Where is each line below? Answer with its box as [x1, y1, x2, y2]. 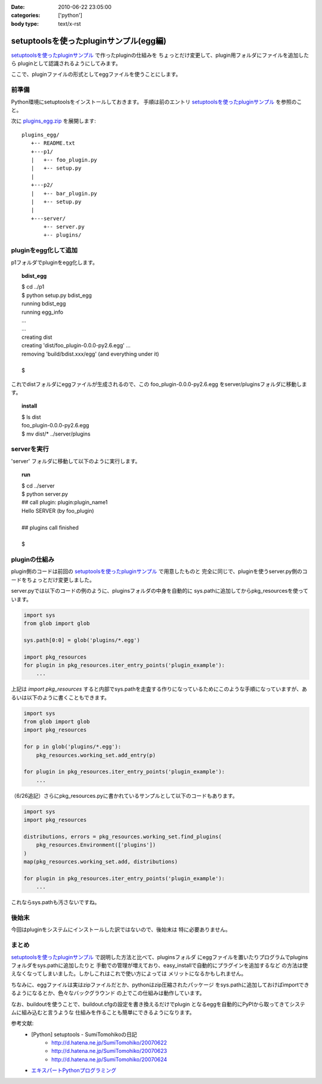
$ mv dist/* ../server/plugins [21, 430, 91, 437]
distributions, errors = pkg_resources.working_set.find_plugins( [23, 833, 222, 840]
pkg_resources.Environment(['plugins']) [36, 841, 156, 849]
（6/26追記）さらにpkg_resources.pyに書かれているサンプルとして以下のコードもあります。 [11, 792, 238, 799]
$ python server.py [21, 490, 69, 497]
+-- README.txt [30, 140, 76, 146]
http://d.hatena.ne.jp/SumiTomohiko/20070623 [51, 1048, 167, 1055]
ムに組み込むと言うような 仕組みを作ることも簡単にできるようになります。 [11, 1009, 195, 1016]
